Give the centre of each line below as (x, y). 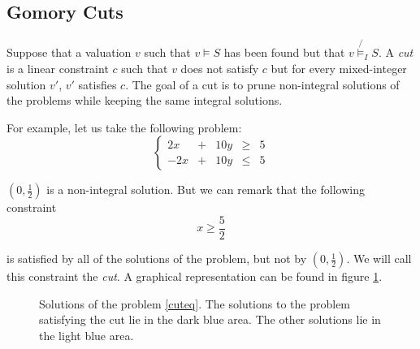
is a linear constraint (58, 69)
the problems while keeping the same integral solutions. (145, 100)
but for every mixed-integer (339, 69)
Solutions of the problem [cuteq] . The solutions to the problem (195, 303)
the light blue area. (87, 335)
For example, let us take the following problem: (124, 127)
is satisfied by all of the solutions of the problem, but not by (157, 259)
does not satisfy (220, 69)
